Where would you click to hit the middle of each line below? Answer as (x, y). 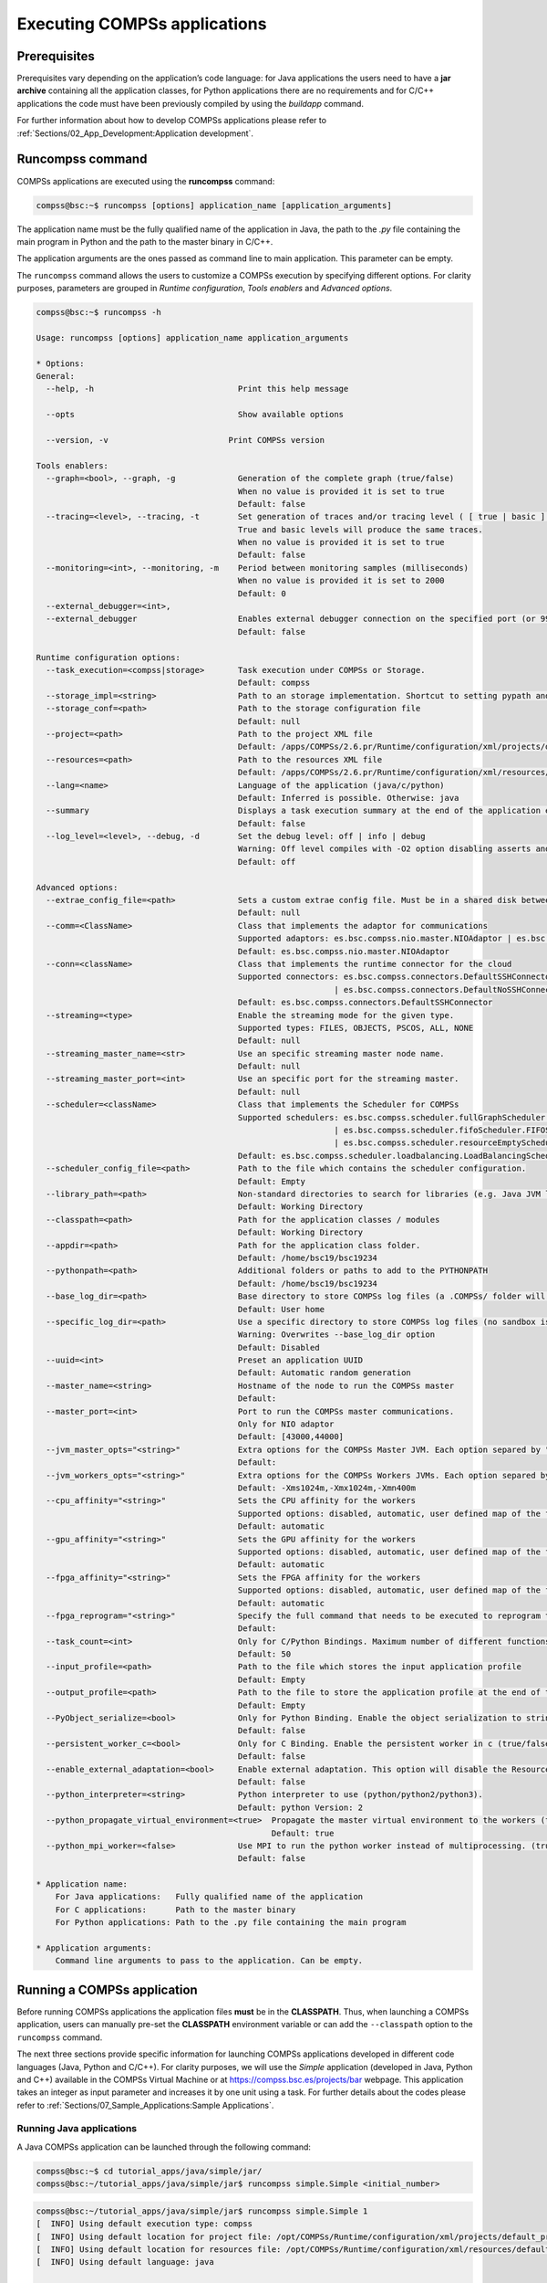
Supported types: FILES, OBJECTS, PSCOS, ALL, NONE (356, 1028)
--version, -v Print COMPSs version (186, 440)
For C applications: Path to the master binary (175, 1910)
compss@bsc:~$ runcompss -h (98, 312)
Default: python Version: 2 (300, 1807)
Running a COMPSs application (107, 1989)
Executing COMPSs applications (142, 24)
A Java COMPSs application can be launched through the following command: (164, 2147)
